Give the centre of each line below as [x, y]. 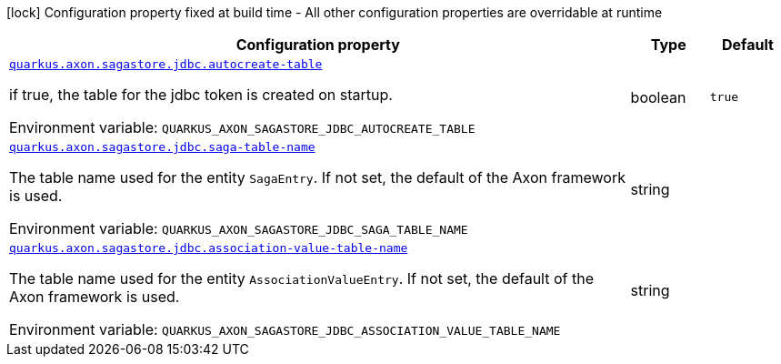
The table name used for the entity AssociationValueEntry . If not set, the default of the [301, 278]
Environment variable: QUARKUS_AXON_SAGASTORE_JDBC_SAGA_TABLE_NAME [239, 228]
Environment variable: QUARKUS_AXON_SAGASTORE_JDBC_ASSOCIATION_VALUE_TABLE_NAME [285, 329]
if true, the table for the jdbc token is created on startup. [201, 95]
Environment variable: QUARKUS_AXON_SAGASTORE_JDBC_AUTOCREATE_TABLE [242, 127]
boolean [658, 97]
